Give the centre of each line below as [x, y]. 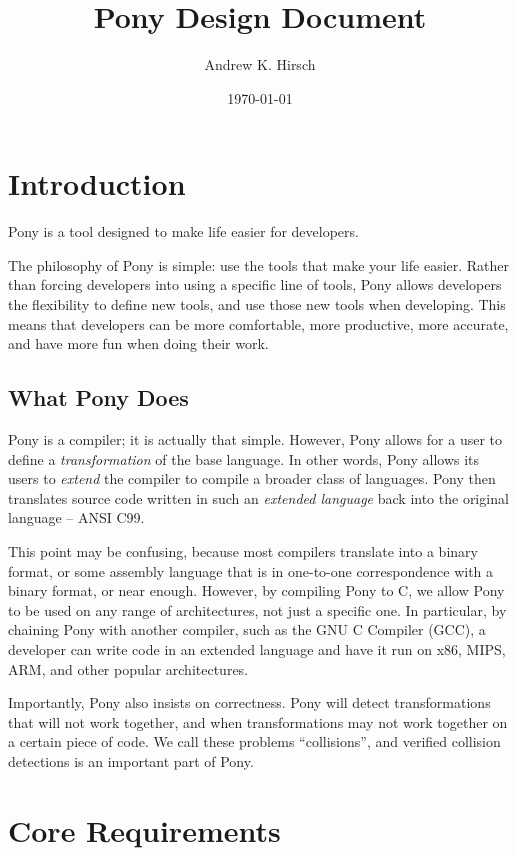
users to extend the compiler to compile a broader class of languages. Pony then [252, 478]
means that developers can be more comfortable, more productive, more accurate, [258, 323]
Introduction [97, 183]
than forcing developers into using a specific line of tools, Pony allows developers [255, 284]
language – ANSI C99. [76, 517]
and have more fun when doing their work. [138, 343]
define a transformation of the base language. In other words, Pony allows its [244, 458]
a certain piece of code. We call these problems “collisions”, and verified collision [254, 741]
